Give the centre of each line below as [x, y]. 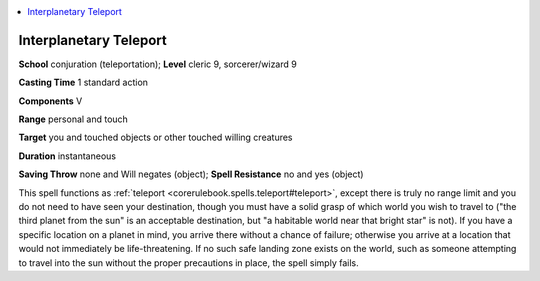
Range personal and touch [73, 119]
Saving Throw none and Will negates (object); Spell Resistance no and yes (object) [191, 174]
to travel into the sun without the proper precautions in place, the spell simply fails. [188, 262]
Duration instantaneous [67, 156]
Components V [50, 101]
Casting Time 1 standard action [83, 82]
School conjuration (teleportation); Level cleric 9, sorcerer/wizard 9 [157, 64]
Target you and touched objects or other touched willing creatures [156, 137]
